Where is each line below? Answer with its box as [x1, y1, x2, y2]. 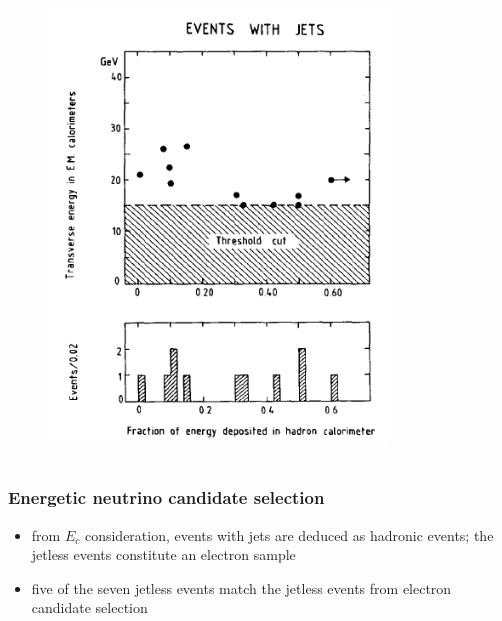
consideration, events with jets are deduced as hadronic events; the [84, 524, 494, 545]
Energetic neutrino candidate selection [8, 485, 325, 510]
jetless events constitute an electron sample [31, 544, 296, 565]
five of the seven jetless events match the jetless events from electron [31, 577, 452, 598]
